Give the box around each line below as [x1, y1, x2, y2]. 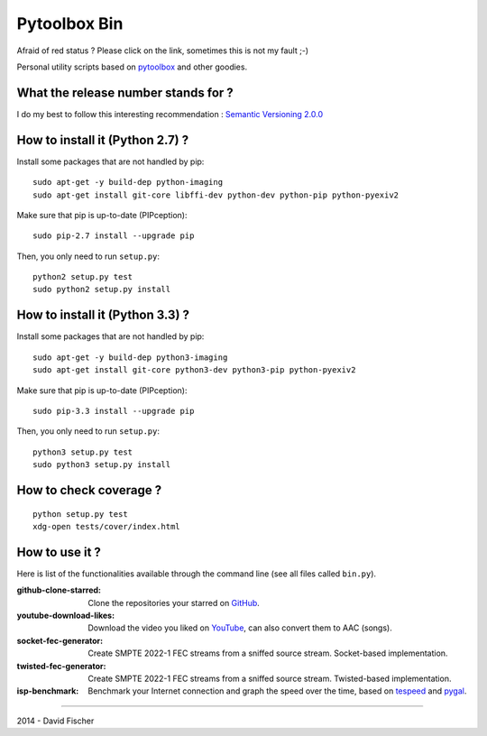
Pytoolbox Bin [16, 14, 124, 33]
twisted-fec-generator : [16, 660, 106, 671]
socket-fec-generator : [16, 635, 104, 646]
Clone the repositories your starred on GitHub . [87, 597, 261, 608]
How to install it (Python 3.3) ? [16, 308, 189, 323]
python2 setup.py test [32, 271, 133, 282]
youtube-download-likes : [16, 610, 115, 621]
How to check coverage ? [16, 483, 162, 498]
